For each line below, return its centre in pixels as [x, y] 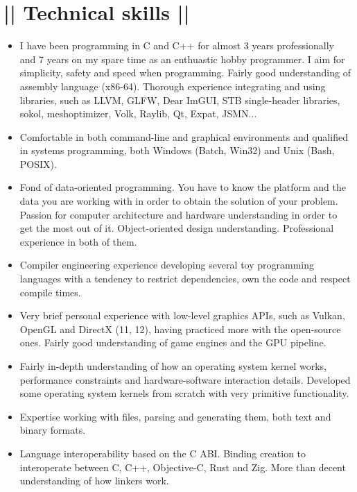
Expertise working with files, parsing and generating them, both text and [175, 416]
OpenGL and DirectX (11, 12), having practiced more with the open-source [180, 329]
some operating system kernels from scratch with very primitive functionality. [184, 393]
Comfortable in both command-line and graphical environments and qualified [184, 136]
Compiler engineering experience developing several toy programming [167, 265]
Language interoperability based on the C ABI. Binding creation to [163, 453]
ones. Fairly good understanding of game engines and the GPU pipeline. [173, 342]
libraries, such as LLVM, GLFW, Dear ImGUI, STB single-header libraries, [180, 100]
